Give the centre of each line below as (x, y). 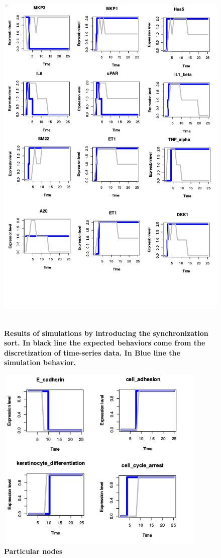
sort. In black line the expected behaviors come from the (105, 343)
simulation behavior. (40, 362)
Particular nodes (33, 551)
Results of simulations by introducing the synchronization (106, 333)
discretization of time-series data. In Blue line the (92, 352)
